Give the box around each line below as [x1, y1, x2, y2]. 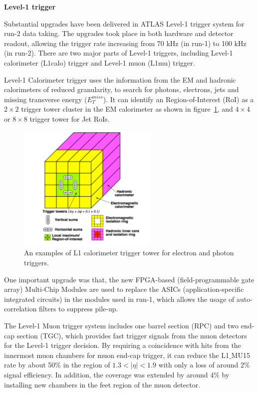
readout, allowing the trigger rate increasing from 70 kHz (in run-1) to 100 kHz [4, 38, 247, 48]
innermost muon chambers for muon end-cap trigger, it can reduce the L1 [4, 349, 229, 360]
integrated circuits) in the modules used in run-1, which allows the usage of [4, 293, 235, 304]
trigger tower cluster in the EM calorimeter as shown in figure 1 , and [21, 104, 233, 114]
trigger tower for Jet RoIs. [29, 113, 110, 124]
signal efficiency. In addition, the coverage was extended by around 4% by [4, 369, 230, 379]
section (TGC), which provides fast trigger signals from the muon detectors [16, 330, 247, 340]
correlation [4, 303, 37, 314]
